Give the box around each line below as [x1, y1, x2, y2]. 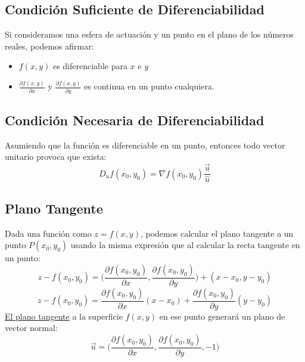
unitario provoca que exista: [5, 150, 107, 163]
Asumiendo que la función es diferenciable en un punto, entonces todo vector [5, 138, 285, 151]
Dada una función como [5, 227, 92, 239]
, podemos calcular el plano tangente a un [140, 227, 294, 239]
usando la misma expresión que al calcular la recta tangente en [70, 239, 300, 251]
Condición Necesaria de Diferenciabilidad [5, 111, 264, 129]
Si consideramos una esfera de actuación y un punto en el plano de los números [5, 28, 294, 41]
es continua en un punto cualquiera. [84, 80, 214, 92]
